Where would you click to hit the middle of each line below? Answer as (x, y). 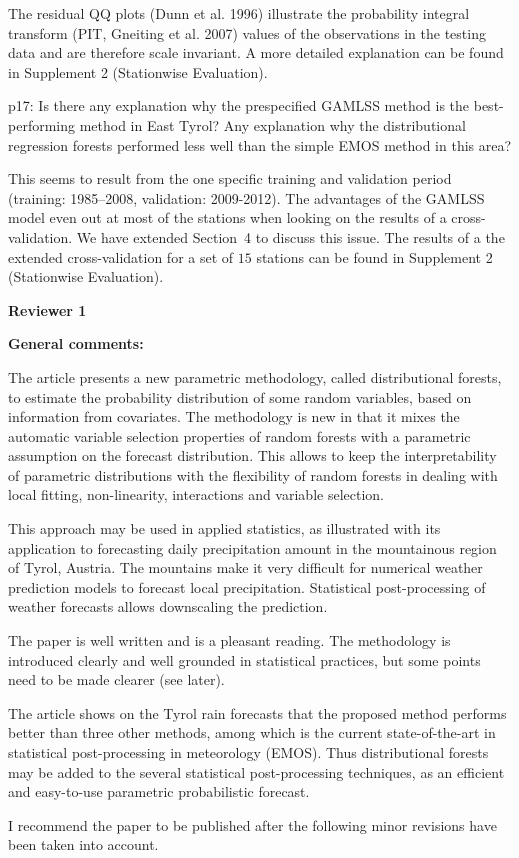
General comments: (76, 343)
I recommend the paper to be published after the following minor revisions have (252, 824)
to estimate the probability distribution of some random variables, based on (240, 396)
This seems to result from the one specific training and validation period (230, 178)
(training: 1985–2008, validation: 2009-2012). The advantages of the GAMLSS (246, 197)
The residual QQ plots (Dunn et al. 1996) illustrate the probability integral (239, 13)
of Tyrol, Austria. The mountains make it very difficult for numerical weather (245, 567)
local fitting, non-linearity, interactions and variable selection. (196, 494)
